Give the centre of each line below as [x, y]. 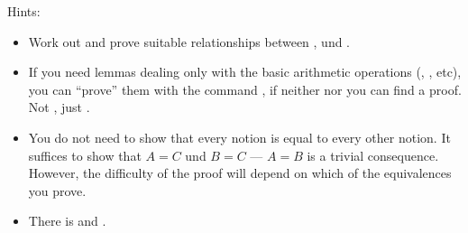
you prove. [57, 190]
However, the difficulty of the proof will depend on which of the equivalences [240, 173]
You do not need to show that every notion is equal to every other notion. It [239, 137]
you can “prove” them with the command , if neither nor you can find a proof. [245, 89]
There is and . [67, 221]
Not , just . [59, 107]
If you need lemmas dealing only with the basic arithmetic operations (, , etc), [245, 72]
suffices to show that [85, 155]
